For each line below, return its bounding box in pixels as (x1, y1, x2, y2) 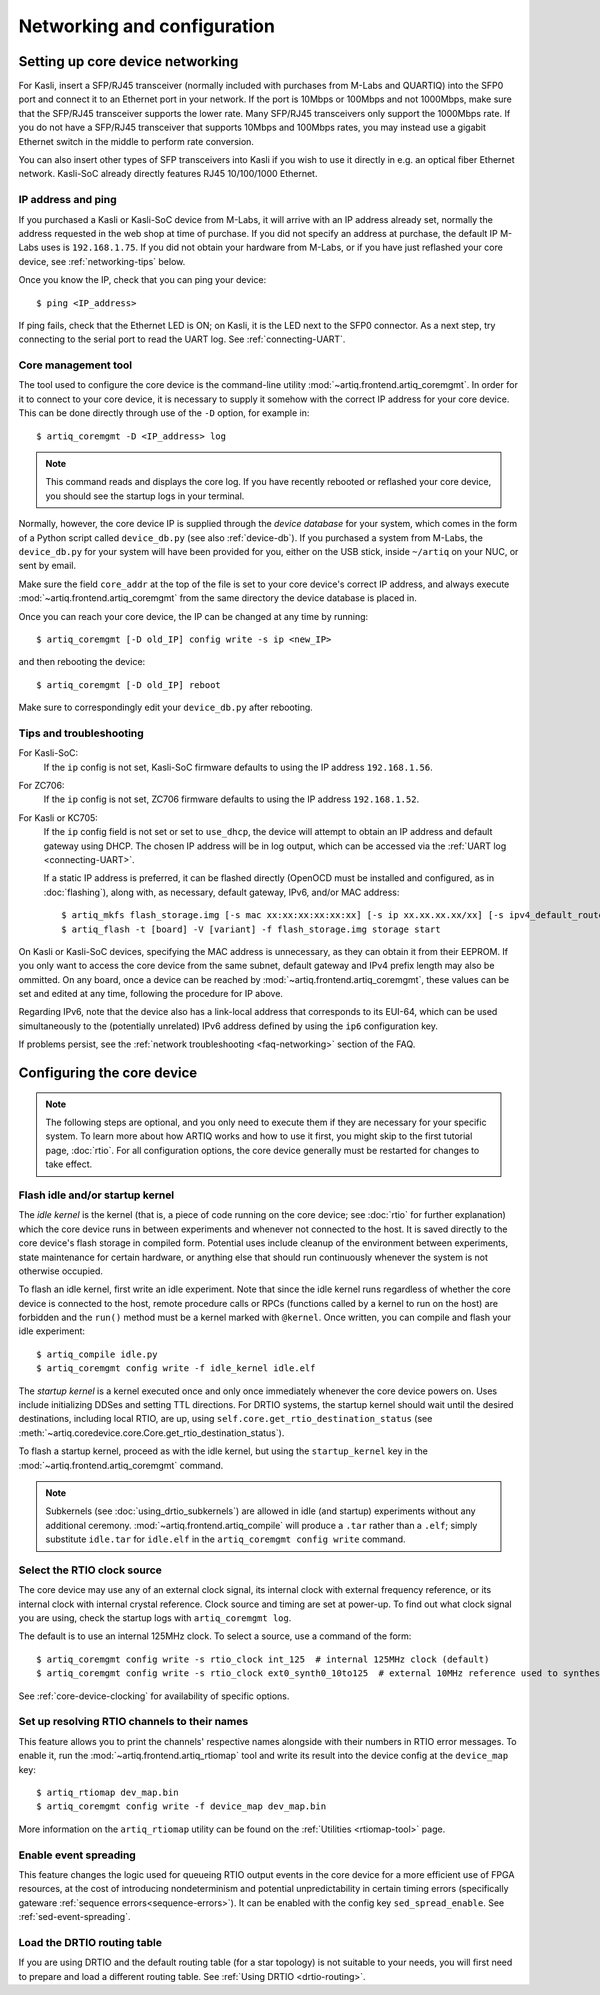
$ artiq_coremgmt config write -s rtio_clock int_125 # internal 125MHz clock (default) (36, 1653, 490, 1665)
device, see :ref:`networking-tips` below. (18, 255, 186, 267)
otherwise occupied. (18, 1265, 104, 1277)
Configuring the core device (18, 1065, 198, 1082)
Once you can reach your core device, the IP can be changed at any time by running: (18, 610, 369, 622)
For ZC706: (18, 779, 65, 791)
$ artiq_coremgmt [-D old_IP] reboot (36, 679, 222, 690)
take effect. (45, 1158, 93, 1170)
